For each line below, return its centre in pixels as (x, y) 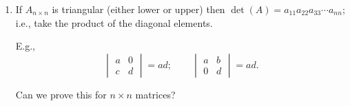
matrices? (155, 94)
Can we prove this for (61, 94)
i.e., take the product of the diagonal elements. (114, 22)
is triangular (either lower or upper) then (138, 9)
